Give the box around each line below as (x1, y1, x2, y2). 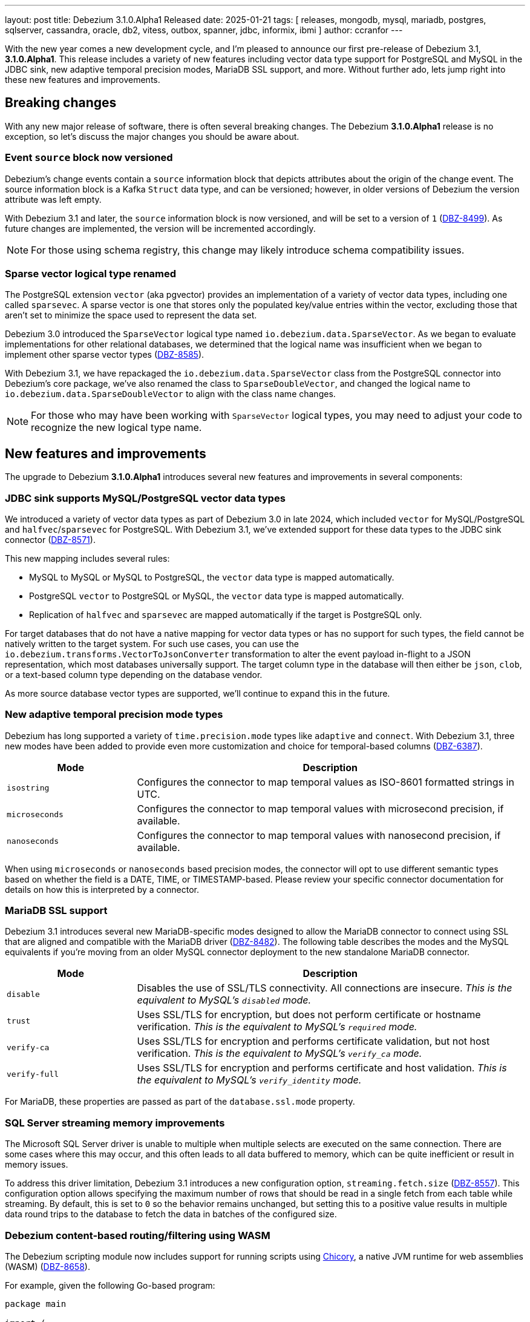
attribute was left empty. (5, 194, 102, 205)
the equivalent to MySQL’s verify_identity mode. (137, 1074, 362, 1087)
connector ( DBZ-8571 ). (5, 534, 96, 545)
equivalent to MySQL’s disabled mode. (137, 994, 312, 1007)
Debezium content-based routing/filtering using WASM (5, 1229, 270, 1241)
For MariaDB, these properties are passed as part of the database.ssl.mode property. (5, 1096, 355, 1107)
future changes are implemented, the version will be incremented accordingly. (5, 223, 316, 234)
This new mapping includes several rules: (5, 553, 170, 564)
